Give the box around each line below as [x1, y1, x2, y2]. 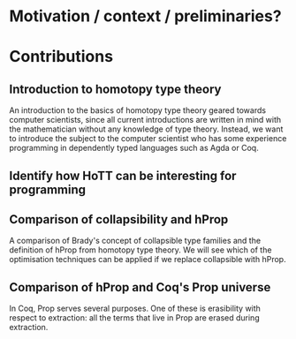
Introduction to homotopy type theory [9, 81, 222, 96]
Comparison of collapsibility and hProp [9, 212, 229, 227]
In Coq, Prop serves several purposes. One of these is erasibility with [9, 303, 261, 314]
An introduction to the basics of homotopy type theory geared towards [9, 105, 267, 116]
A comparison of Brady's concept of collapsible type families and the [9, 236, 262, 246]
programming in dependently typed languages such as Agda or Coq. [9, 143, 259, 154]
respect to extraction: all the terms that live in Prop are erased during [9, 313, 260, 323]
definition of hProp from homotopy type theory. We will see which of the [9, 245, 272, 255]
